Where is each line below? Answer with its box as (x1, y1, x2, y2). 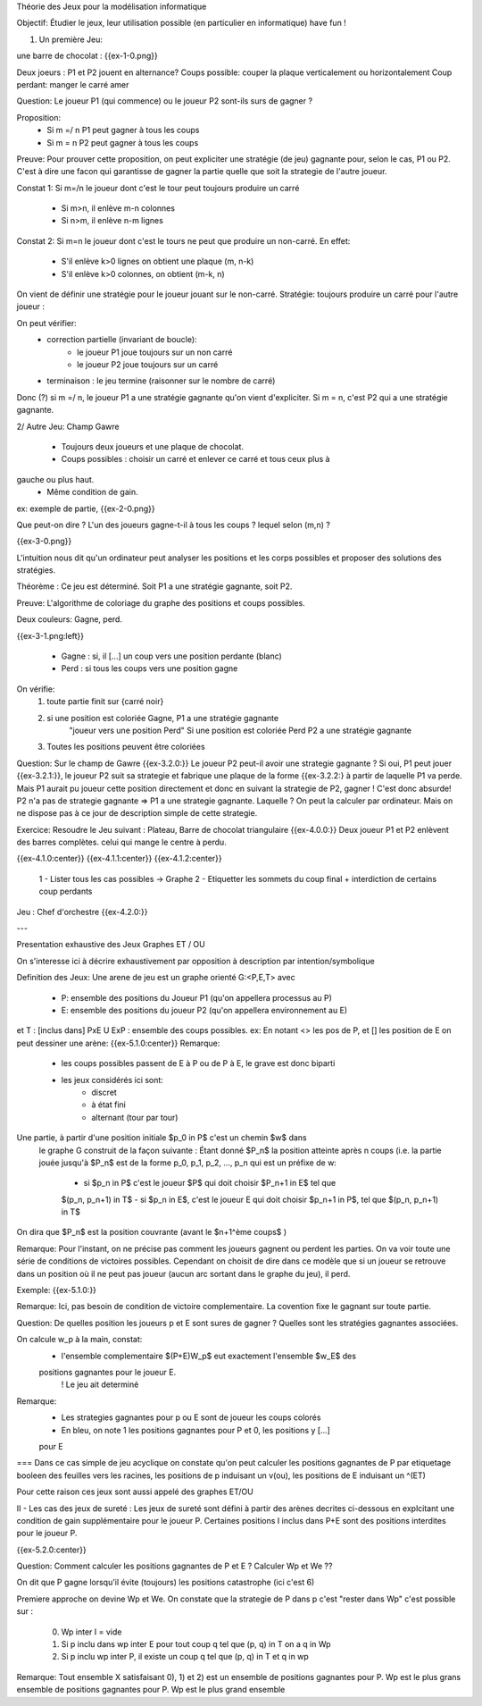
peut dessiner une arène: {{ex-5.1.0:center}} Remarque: (16, 1038, 220, 1048)
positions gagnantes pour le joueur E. (38, 1366, 177, 1377)
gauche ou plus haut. (16, 474, 95, 484)
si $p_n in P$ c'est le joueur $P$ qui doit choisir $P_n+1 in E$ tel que (83, 1178, 337, 1189)
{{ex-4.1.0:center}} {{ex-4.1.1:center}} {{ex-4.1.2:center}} (16, 853, 222, 864)
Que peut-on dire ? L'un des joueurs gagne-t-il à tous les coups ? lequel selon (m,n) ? (16, 519, 330, 530)
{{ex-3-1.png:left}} (16, 630, 85, 641)
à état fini (91, 1099, 127, 1110)
